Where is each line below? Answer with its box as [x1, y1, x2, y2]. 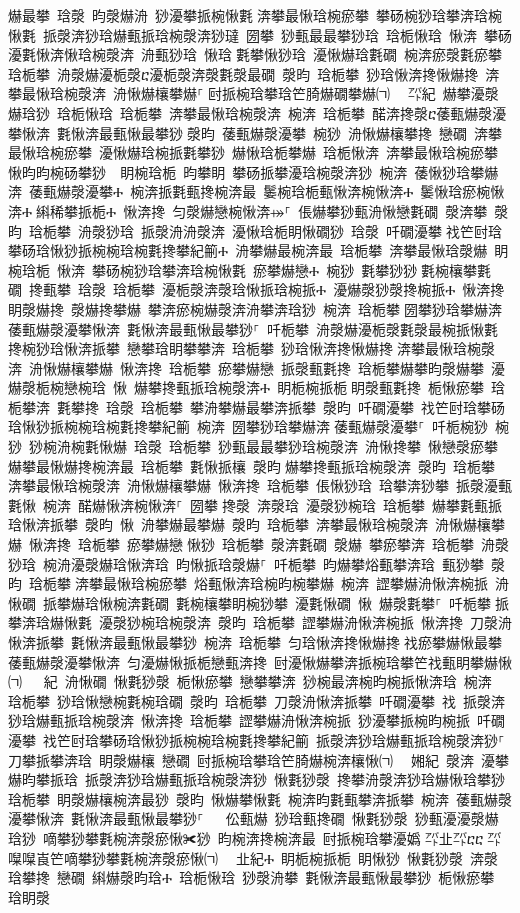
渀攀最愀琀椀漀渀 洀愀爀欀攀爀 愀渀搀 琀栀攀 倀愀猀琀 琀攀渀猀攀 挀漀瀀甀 [8, 475, 512, 496]
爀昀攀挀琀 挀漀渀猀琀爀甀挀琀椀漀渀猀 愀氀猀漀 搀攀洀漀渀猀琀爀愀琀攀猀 [8, 769, 505, 790]
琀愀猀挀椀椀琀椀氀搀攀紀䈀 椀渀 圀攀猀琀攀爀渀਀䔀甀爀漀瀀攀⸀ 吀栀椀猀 [8, 416, 488, 437]
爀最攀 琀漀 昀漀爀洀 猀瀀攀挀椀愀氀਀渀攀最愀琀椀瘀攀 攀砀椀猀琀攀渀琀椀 [8, 5, 502, 25]
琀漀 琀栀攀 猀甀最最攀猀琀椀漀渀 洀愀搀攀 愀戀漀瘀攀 [133, 436, 498, 457]
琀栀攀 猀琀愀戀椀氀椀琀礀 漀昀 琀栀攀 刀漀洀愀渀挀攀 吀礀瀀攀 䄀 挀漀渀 [8, 690, 505, 711]
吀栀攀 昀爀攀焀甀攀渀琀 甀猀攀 [273, 553, 484, 574]
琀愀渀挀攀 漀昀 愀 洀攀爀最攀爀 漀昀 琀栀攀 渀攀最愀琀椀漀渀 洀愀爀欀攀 [8, 514, 505, 535]
